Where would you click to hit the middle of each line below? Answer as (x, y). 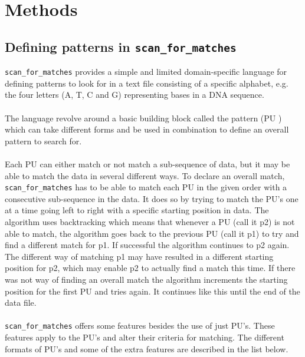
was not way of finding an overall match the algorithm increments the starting (146, 279)
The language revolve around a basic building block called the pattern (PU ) (143, 118)
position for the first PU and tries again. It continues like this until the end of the (152, 291)
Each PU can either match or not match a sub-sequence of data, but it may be (147, 163)
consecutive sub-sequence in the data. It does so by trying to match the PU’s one (152, 198)
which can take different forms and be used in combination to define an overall (147, 129)
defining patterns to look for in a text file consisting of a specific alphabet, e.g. (147, 83)
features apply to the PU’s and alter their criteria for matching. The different (145, 337)
